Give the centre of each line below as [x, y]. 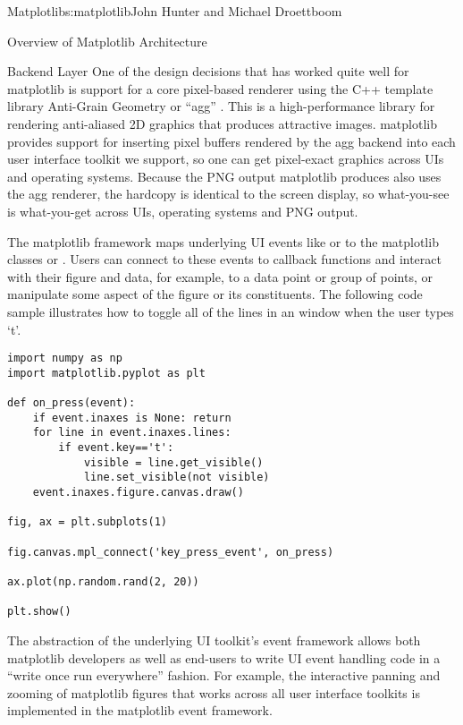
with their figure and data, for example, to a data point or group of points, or [220, 276]
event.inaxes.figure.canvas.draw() [138, 492]
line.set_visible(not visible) [177, 478]
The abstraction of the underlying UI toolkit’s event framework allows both [214, 640]
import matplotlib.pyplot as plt [106, 373]
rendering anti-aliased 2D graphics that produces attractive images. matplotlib [222, 123]
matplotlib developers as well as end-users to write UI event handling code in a [224, 657]
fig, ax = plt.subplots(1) [87, 522]
